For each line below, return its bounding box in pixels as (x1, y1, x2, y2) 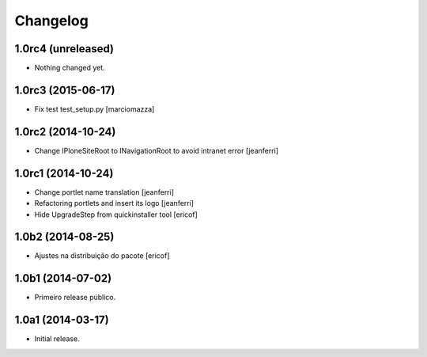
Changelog (14, 12, 89, 29)
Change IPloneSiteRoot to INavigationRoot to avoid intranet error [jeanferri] (34, 146, 279, 155)
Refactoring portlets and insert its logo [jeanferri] (34, 199, 194, 208)
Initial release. (34, 334, 80, 344)
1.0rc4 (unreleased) (14, 42, 115, 55)
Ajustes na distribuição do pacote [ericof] (34, 251, 170, 260)
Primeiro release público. (34, 293, 116, 302)
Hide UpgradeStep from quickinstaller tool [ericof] (34, 210, 198, 219)
